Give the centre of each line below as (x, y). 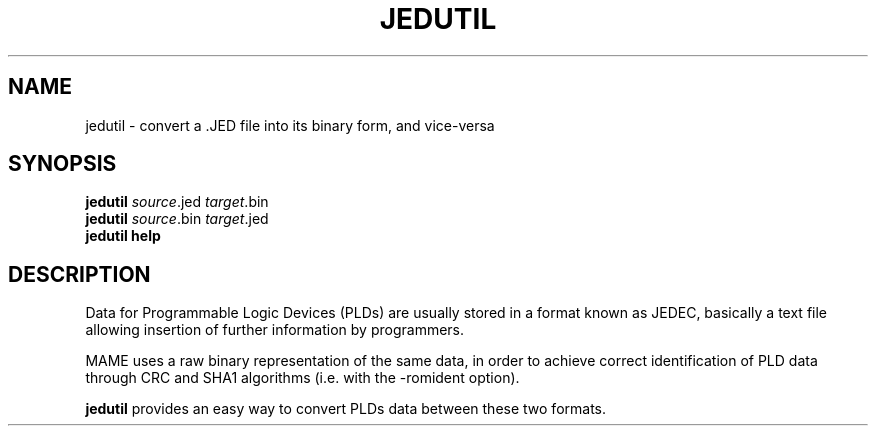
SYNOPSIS (62, 164)
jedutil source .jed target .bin (177, 202)
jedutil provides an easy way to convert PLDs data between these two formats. (346, 409)
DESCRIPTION (79, 274)
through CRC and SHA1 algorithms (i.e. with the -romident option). (302, 378)
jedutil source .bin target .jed (177, 219)
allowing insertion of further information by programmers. (275, 330)
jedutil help (123, 236)
